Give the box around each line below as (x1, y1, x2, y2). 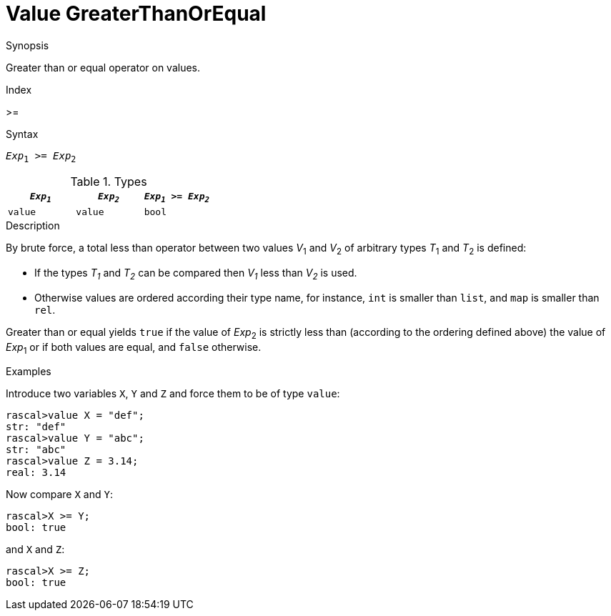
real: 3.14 (6, 467, 66, 479)
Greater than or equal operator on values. (6, 61, 201, 74)
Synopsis (6, 39, 49, 51)
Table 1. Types (70, 174, 147, 189)
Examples (6, 365, 51, 378)
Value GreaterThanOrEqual (6, 1, 267, 26)
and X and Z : (6, 543, 65, 556)
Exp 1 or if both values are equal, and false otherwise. (6, 340, 262, 356)
